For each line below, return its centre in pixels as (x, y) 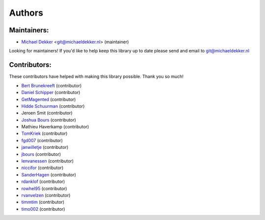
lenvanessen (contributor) (47, 161)
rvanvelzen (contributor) (46, 195)
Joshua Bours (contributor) (49, 120)
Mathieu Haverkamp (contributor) (55, 127)
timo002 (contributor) (43, 209)
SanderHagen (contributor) (49, 174)
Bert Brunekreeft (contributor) (52, 85)
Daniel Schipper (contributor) (51, 93)
